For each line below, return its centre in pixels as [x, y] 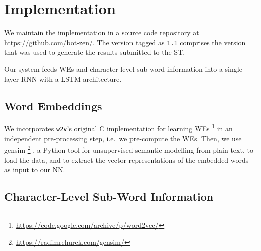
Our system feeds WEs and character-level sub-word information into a [113, 68]
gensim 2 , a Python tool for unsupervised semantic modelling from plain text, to [129, 149]
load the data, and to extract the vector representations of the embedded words [126, 160]
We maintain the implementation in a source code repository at [102, 32]
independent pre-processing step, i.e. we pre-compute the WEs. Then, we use [123, 138]
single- [235, 68]
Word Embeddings [53, 105]
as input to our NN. [35, 170]
